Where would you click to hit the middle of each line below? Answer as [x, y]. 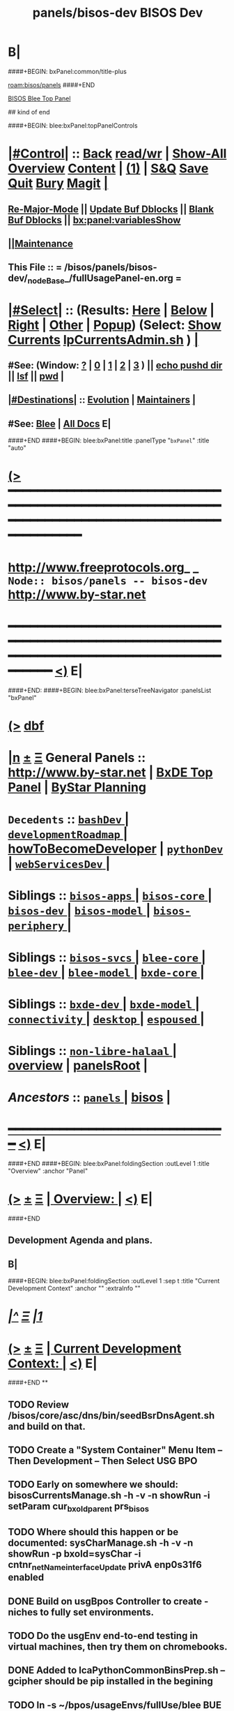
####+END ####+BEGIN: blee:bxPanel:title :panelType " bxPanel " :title [109, 440]
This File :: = [35, 268]
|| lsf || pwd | [36, 376]
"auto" [17, 448]
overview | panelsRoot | [78, 1065]
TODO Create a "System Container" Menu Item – [115, 1450]
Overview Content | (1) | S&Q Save [108, 169]
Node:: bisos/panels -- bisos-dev [108, 581]
